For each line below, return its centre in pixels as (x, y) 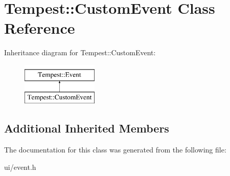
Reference (40, 28)
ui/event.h (20, 167)
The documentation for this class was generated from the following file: (115, 150)
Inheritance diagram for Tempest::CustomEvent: (80, 52)
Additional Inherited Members (87, 128)
